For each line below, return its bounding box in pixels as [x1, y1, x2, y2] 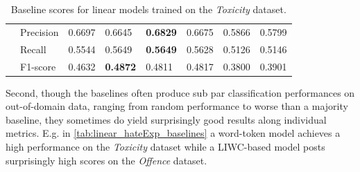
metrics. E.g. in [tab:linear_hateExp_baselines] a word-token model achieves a [6, 126, 341, 140]
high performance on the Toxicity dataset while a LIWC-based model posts [6, 140, 325, 153]
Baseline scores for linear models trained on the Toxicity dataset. [10, 2, 286, 16]
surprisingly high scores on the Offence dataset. [6, 153, 207, 167]
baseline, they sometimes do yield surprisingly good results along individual [6, 112, 327, 126]
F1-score [20, 59, 56, 73]
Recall [20, 41, 46, 56]
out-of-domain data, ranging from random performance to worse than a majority [6, 99, 348, 113]
